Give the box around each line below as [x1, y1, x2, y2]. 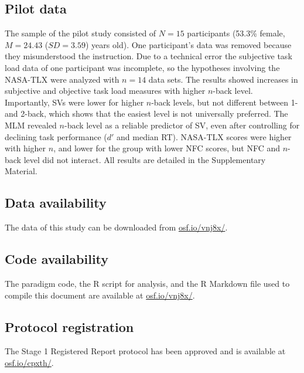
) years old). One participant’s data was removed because [86, 38, 292, 50]
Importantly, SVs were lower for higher [5, 96, 144, 108]
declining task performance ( [5, 130, 107, 143]
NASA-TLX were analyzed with [5, 73, 119, 85]
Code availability [5, 250, 109, 268]
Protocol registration [5, 317, 134, 335]
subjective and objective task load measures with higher [5, 84, 206, 97]
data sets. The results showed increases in [148, 73, 298, 85]
